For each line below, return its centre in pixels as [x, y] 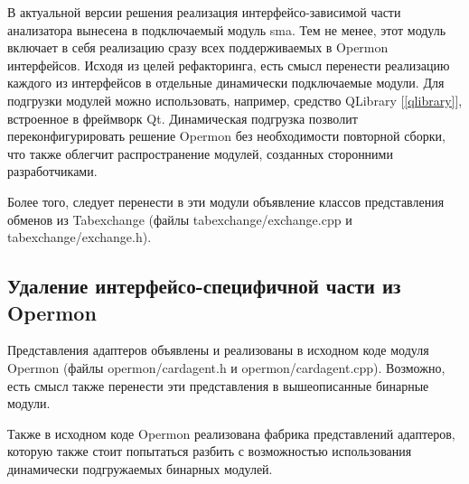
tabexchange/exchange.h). [80, 237]
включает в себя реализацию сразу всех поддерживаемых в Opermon [198, 47]
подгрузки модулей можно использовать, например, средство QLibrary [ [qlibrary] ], [235, 100]
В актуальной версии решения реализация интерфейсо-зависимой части [204, 12]
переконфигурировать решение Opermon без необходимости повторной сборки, [226, 136]
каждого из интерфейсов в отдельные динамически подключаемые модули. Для [226, 83]
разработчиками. [52, 171]
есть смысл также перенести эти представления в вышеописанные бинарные [218, 385]
